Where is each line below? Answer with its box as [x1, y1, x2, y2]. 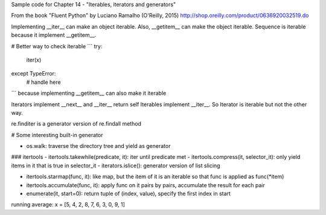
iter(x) [26, 56, 42, 63]
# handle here [26, 79, 61, 86]
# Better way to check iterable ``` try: [11, 42, 103, 50]
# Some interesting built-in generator [11, 131, 103, 138]
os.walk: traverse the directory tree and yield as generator [26, 143, 171, 150]
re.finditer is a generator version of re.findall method [11, 120, 142, 127]
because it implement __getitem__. [11, 31, 97, 39]
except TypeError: [11, 70, 56, 77]
